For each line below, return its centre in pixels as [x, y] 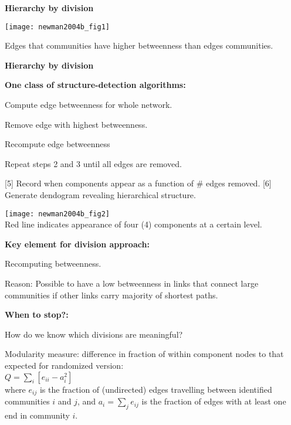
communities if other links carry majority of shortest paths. [111, 295]
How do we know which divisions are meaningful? [94, 334]
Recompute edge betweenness [57, 144]
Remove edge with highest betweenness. [76, 124]
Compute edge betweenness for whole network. [89, 105]
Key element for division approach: [77, 244]
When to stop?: [37, 314]
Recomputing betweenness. [53, 263]
